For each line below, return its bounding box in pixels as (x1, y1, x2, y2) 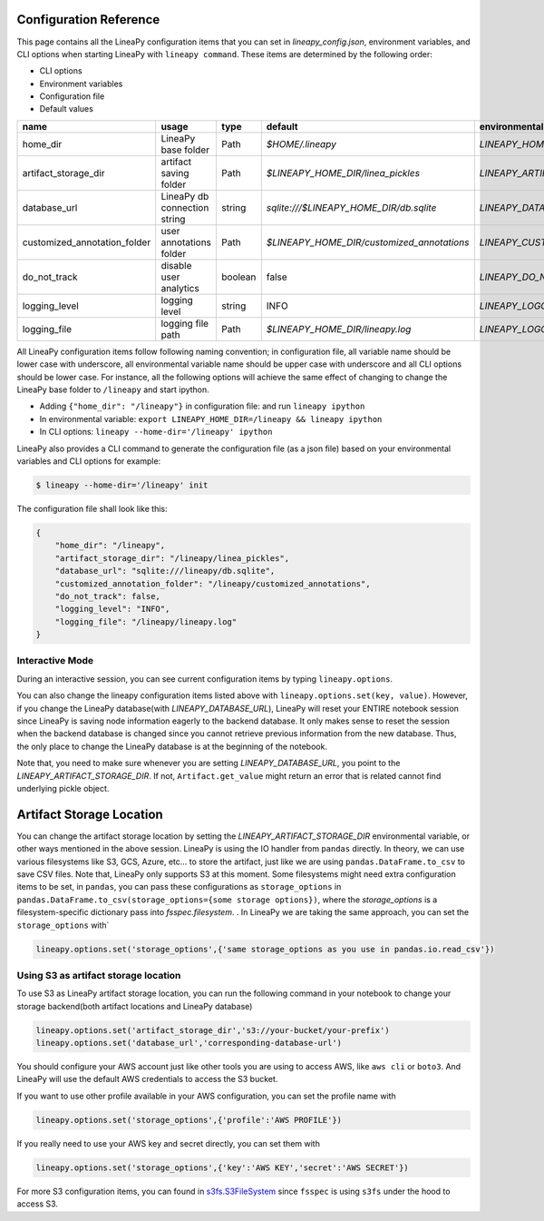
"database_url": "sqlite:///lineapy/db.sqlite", (54, 566, 276, 576)
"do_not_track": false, (54, 591, 160, 601)
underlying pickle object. (16, 783, 110, 793)
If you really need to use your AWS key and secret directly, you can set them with (16, 1137, 321, 1148)
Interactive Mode (16, 655, 94, 667)
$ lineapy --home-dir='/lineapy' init (35, 479, 209, 490)
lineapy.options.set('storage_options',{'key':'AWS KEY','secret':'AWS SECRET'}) (35, 1162, 410, 1173)
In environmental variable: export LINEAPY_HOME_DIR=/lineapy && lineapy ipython (39, 413, 383, 424)
